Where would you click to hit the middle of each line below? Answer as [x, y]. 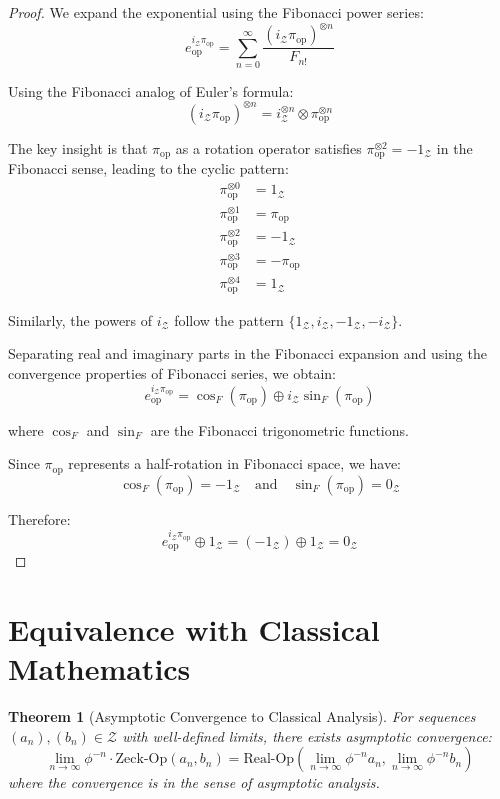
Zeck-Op [141, 759]
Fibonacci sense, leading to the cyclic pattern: [148, 168]
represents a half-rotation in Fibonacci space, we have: [234, 463]
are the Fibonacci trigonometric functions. [279, 429]
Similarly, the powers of [80, 319]
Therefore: [39, 518]
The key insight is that [78, 147]
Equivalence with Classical [194, 628]
